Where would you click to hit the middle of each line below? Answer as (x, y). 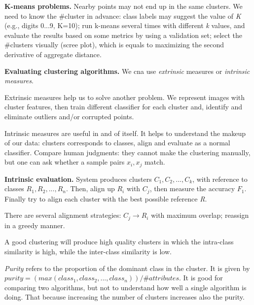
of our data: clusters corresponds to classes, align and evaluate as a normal (117, 143)
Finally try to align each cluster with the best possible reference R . (106, 198)
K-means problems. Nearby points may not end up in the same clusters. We (124, 6)
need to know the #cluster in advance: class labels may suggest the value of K (123, 16)
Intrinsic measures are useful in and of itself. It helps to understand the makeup (125, 133)
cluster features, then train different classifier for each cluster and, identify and (124, 107)
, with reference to (220, 179)
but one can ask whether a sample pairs (65, 162)
